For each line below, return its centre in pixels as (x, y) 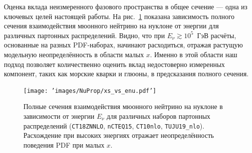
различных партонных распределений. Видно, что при (84, 35)
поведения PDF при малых (64, 144)
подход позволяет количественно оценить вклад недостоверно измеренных (115, 64)
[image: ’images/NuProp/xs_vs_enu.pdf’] (90, 91)
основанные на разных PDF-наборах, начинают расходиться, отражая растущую (124, 45)
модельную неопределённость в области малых (74, 54)
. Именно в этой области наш (194, 54)
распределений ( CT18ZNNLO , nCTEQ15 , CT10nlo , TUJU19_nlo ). (114, 125)
